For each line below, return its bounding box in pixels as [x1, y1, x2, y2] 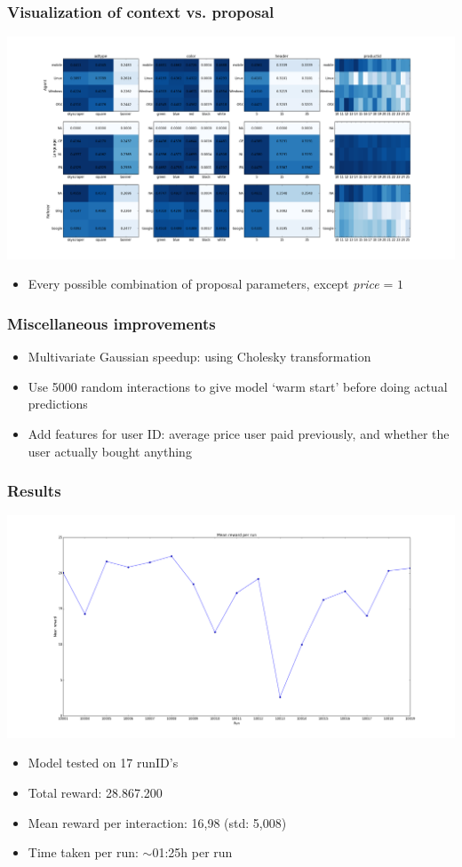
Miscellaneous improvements [7, 312, 216, 334]
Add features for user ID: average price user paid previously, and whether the [28, 424, 450, 442]
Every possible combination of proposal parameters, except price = [28, 274, 394, 293]
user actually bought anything [28, 441, 192, 460]
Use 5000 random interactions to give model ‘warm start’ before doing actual [28, 377, 448, 395]
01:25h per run [152, 843, 233, 862]
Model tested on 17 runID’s [28, 753, 179, 772]
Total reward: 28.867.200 [28, 783, 163, 802]
